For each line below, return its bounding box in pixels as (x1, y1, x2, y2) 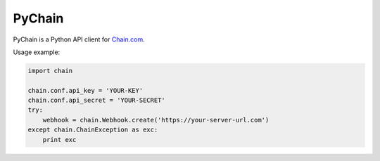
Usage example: (13, 48, 61, 56)
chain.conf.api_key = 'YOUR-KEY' (27, 86, 144, 94)
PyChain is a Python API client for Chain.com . (13, 35, 145, 44)
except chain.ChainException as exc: (27, 126, 158, 134)
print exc (42, 136, 77, 143)
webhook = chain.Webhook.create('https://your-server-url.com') (42, 116, 270, 124)
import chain (27, 67, 73, 75)
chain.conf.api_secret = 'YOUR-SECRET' (27, 96, 165, 105)
